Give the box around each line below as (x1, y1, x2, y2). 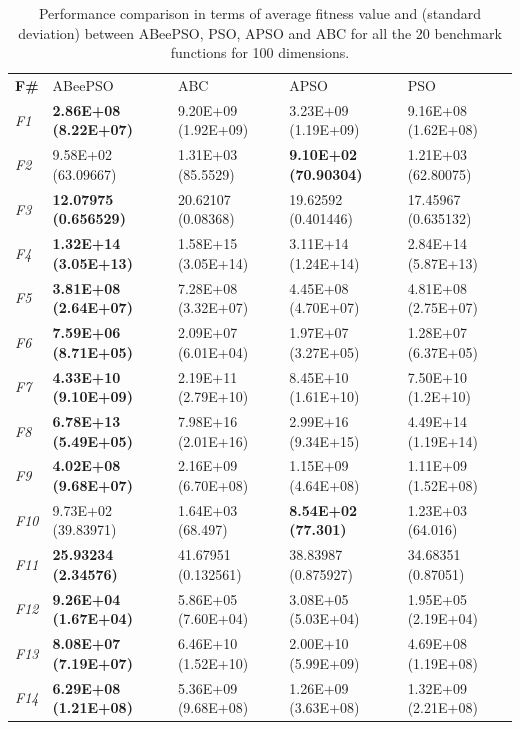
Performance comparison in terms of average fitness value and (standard (38, 3, 482, 23)
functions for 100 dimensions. (170, 42, 350, 63)
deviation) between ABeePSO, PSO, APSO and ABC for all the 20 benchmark (18, 22, 502, 43)
